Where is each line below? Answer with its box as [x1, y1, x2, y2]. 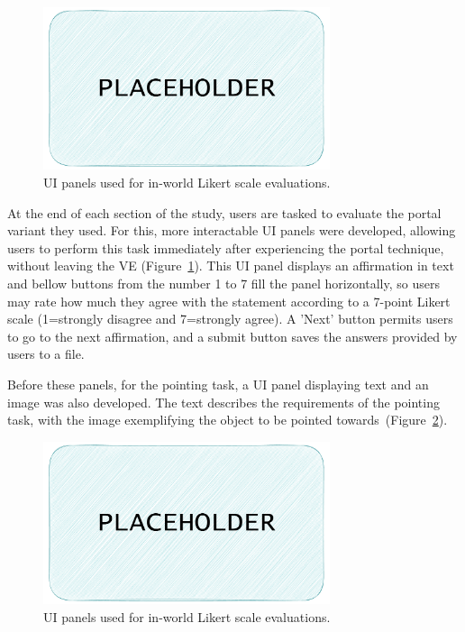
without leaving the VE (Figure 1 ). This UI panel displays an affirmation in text [7, 256, 454, 275]
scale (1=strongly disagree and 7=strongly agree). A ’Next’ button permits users [7, 309, 453, 328]
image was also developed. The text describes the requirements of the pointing [7, 392, 440, 411]
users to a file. [7, 344, 85, 363]
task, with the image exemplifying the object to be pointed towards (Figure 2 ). [7, 410, 448, 429]
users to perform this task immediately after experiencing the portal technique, [7, 238, 444, 257]
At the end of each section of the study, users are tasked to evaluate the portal [7, 203, 442, 222]
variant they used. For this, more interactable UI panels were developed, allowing [7, 221, 456, 240]
